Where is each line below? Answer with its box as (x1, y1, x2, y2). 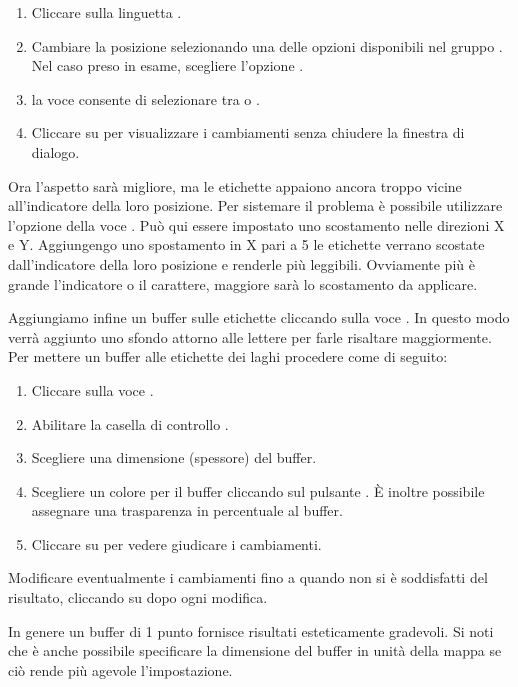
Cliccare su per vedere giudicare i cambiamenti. (31, 533, 322, 554)
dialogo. (31, 141, 80, 162)
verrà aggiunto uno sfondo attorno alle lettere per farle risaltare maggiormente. (8, 326, 492, 347)
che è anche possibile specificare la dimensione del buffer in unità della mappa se (8, 640, 502, 661)
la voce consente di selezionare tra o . (31, 88, 260, 109)
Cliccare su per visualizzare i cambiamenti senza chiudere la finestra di (31, 122, 465, 143)
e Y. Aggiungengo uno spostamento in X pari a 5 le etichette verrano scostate (8, 234, 485, 255)
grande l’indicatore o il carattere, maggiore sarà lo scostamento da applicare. (8, 273, 478, 294)
